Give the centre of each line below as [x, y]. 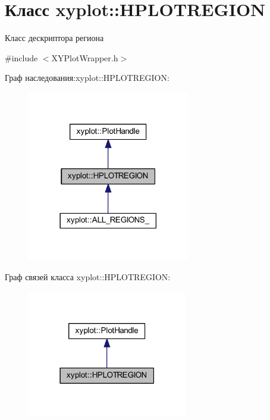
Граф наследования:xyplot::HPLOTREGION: [87, 78]
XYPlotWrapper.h [85, 57]
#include [21, 57]
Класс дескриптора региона [54, 38]
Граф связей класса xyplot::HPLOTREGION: [88, 277]
